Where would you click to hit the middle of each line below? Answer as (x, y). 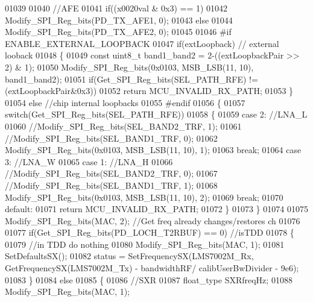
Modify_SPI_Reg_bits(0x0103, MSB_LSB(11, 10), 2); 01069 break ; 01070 (144, 197)
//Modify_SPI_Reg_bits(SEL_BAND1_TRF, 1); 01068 (111, 185)
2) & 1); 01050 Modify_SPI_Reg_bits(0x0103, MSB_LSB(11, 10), (129, 67)
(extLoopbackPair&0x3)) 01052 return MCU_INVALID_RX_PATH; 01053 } (149, 91)
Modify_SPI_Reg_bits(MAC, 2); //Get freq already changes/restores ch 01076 (153, 220)
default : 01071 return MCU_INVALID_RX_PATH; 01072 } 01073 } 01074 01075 (156, 209)
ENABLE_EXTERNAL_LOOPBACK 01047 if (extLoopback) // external (142, 43)
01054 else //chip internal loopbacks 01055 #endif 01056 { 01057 (125, 102)
